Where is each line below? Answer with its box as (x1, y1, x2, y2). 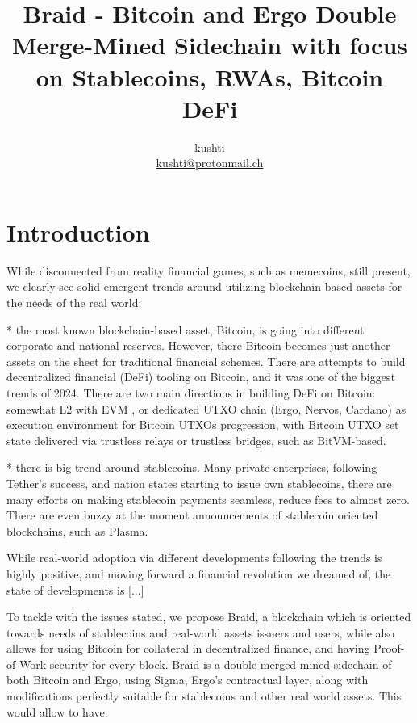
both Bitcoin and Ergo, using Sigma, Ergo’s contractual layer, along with (6, 671, 369, 688)
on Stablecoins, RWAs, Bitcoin (35, 60, 384, 93)
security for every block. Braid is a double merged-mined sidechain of (49, 655, 392, 672)
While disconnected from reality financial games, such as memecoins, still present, (6, 262, 411, 279)
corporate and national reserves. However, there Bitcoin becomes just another (6, 337, 390, 354)
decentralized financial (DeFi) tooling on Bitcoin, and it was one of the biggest (6, 368, 395, 385)
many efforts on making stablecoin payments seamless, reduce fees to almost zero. (6, 490, 410, 507)
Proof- (373, 640, 405, 657)
